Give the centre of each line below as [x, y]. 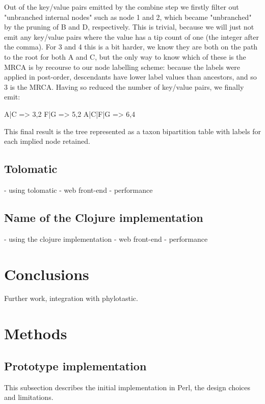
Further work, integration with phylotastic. [71, 298]
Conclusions [47, 274]
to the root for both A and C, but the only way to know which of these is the [125, 56]
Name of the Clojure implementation [104, 217]
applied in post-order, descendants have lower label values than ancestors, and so [130, 77]
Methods [36, 333]
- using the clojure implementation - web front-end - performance [106, 238]
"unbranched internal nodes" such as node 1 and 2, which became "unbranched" [128, 17]
